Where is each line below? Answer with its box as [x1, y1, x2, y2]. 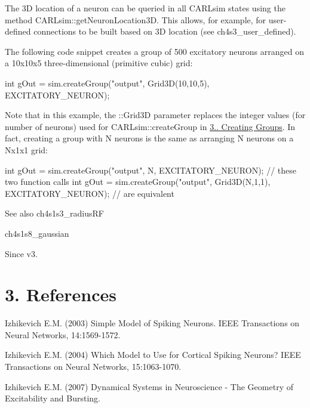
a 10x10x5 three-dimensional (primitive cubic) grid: [5, 57, 193, 69]
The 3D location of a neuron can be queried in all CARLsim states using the [5, 2, 286, 14]
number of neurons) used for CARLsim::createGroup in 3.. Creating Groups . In [5, 120, 296, 132]
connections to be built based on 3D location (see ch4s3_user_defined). [33, 25, 296, 38]
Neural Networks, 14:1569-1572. [5, 328, 121, 341]
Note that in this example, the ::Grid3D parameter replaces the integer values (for [5, 109, 306, 121]
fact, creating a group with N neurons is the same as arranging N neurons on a [5, 132, 294, 144]
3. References [5, 282, 116, 307]
